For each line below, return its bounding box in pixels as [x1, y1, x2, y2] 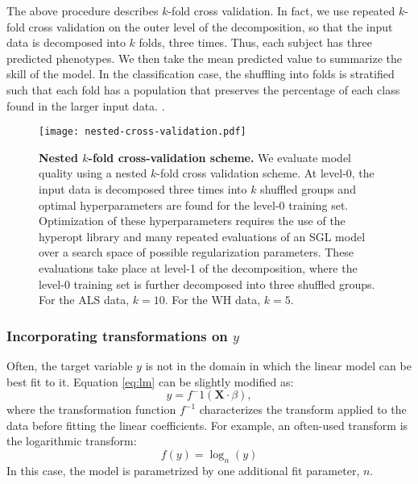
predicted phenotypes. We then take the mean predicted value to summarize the [6, 49, 403, 66]
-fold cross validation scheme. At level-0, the [156, 165, 375, 181]
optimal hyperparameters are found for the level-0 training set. [39, 196, 349, 213]
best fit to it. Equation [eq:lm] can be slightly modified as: [6, 373, 294, 390]
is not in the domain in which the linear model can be [145, 357, 412, 373]
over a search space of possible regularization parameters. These [39, 244, 354, 261]
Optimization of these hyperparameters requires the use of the [39, 212, 346, 229]
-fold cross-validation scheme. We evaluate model [88, 148, 351, 165]
